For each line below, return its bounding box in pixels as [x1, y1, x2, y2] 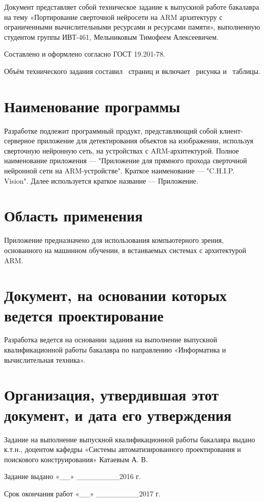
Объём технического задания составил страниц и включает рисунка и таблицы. [4, 65, 260, 76]
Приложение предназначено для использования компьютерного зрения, [4, 235, 224, 245]
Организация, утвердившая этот [4, 384, 219, 405]
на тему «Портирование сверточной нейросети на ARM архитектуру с [4, 11, 223, 22]
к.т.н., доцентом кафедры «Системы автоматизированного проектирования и [4, 444, 241, 455]
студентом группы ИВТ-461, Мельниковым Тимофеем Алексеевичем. [4, 31, 219, 42]
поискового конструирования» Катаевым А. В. [4, 454, 148, 464]
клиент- [219, 125, 243, 136]
